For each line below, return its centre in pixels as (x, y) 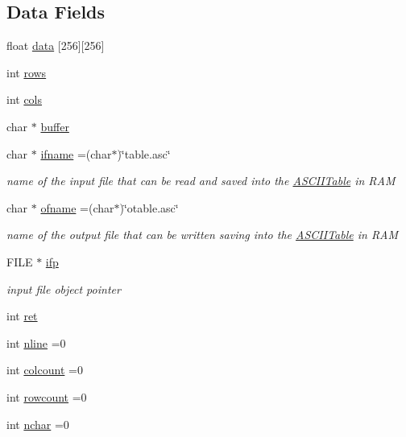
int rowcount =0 (47, 396)
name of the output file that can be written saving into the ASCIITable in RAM (203, 235)
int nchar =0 (38, 424)
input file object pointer (64, 289)
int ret (22, 316)
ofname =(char (77, 207)
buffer (55, 126)
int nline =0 (36, 342)
